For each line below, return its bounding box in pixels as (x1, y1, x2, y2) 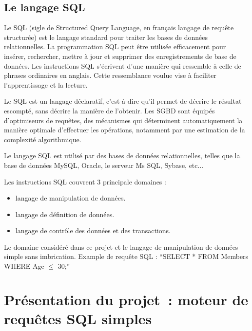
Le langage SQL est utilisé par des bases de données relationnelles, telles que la (4, 150, 240, 161)
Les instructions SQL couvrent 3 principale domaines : (4, 176, 166, 186)
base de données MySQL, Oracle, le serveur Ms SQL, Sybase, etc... (4, 160, 204, 170)
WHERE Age (4, 261, 44, 271)
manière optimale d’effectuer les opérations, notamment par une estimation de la (4, 125, 245, 135)
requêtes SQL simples (4, 309, 152, 329)
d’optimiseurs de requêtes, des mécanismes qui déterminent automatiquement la (4, 115, 243, 125)
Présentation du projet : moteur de (4, 289, 249, 309)
